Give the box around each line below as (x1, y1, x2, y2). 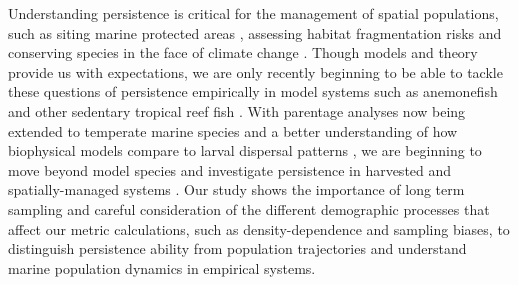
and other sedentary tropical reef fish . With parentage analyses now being (8, 100, 466, 121)
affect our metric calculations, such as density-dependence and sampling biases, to (8, 218, 510, 239)
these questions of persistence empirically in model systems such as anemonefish (8, 81, 498, 102)
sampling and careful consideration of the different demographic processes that (8, 198, 490, 219)
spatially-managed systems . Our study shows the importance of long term (8, 179, 465, 200)
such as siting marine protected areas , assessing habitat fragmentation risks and (8, 22, 502, 43)
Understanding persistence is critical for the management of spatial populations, (8, 3, 499, 23)
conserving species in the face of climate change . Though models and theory (8, 42, 478, 63)
